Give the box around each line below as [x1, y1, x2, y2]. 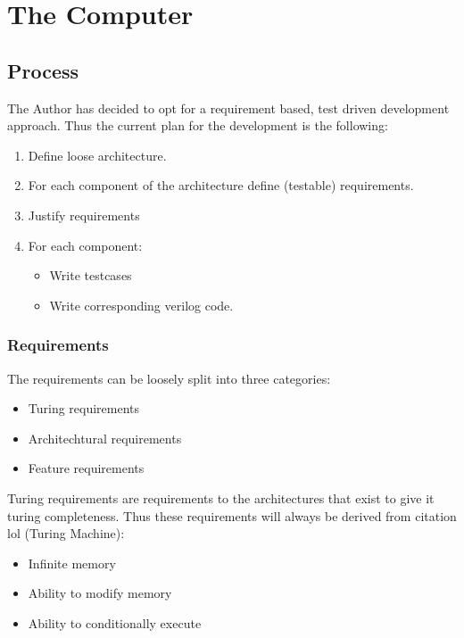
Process [7, 56, 79, 84]
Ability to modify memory [28, 584, 172, 602]
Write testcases [49, 266, 132, 285]
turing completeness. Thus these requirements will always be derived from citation [7, 506, 457, 525]
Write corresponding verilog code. [49, 295, 234, 314]
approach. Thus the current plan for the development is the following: [7, 116, 388, 135]
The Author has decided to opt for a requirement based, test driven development [7, 98, 450, 117]
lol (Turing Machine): [7, 524, 125, 543]
